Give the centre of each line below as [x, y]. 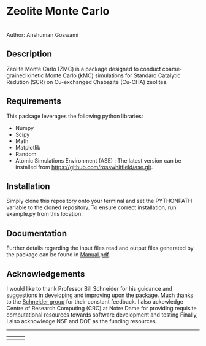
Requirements [34, 102]
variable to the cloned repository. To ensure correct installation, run [91, 207]
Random [26, 154]
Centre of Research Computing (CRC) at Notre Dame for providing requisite [102, 308]
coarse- [172, 69]
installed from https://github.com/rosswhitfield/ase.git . [84, 167]
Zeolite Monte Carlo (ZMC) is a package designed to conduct [84, 69]
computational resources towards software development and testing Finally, [102, 315]
